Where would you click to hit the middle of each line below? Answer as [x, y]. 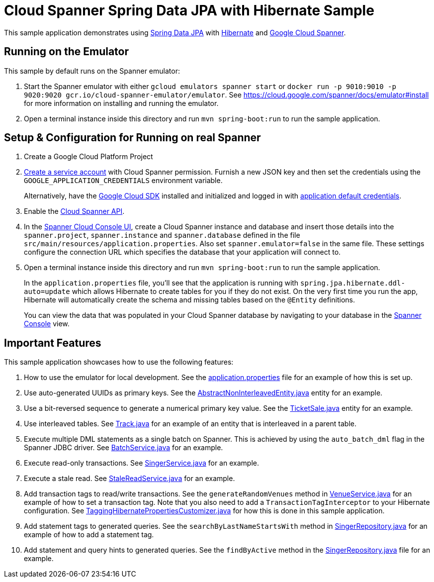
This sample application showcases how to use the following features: [119, 362]
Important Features [53, 343]
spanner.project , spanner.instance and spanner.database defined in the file [162, 235]
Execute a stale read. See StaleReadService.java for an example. [130, 479]
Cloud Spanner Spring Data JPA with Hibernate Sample [189, 10]
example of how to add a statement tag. [89, 535]
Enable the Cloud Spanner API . [74, 211]
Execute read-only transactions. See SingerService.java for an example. [141, 463]
